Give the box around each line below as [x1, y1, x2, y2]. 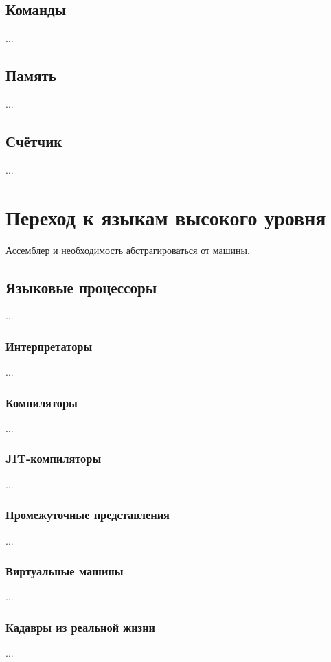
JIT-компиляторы [5, 450, 102, 467]
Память [5, 65, 56, 86]
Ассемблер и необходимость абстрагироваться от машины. [5, 242, 250, 257]
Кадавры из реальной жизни [5, 618, 156, 635]
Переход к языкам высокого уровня [5, 203, 326, 231]
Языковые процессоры [5, 276, 157, 297]
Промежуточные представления [5, 506, 170, 523]
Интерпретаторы [5, 337, 93, 354]
